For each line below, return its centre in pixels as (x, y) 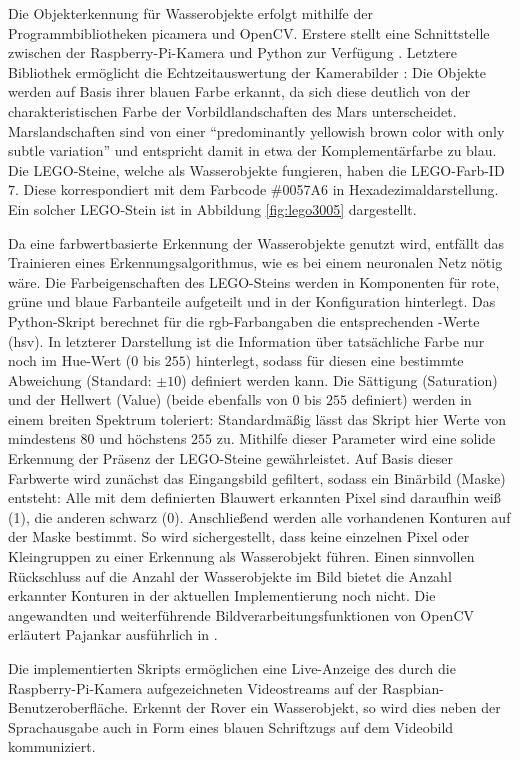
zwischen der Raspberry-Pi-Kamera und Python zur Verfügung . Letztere (232, 52)
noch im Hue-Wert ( (70, 360)
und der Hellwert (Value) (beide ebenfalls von (148, 399)
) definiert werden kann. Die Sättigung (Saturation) (339, 379)
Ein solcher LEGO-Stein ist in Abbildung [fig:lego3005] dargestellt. (212, 208)
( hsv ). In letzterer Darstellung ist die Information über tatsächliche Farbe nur (246, 340)
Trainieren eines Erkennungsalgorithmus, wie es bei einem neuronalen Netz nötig (255, 262)
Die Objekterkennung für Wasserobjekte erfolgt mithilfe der (190, 13)
